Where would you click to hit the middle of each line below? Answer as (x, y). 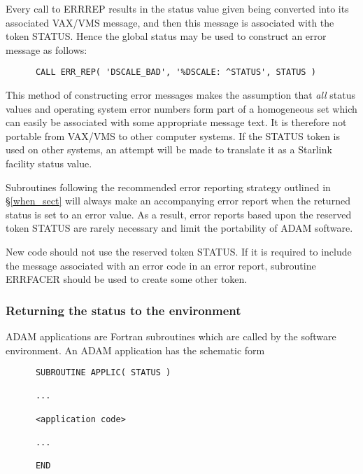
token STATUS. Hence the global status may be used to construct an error (166, 36)
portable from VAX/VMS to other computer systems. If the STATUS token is (173, 135)
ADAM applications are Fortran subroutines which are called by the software (171, 336)
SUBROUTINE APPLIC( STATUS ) (103, 373)
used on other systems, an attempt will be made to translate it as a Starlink (169, 149)
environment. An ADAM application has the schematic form (135, 350)
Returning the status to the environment (123, 310)
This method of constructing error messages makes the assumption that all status (181, 95)
